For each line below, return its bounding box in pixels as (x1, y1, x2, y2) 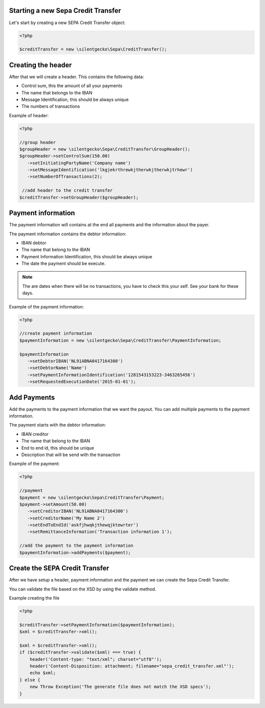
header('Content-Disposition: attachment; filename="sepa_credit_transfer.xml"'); (29, 663, 235, 669)
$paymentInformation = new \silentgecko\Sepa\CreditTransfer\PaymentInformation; (19, 338, 222, 343)
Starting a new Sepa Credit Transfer (9, 6, 121, 15)
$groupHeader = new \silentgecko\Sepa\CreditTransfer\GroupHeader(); (19, 146, 190, 152)
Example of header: (9, 112, 49, 118)
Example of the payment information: (9, 304, 84, 309)
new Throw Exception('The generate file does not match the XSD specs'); (29, 684, 211, 690)
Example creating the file (9, 595, 60, 601)
